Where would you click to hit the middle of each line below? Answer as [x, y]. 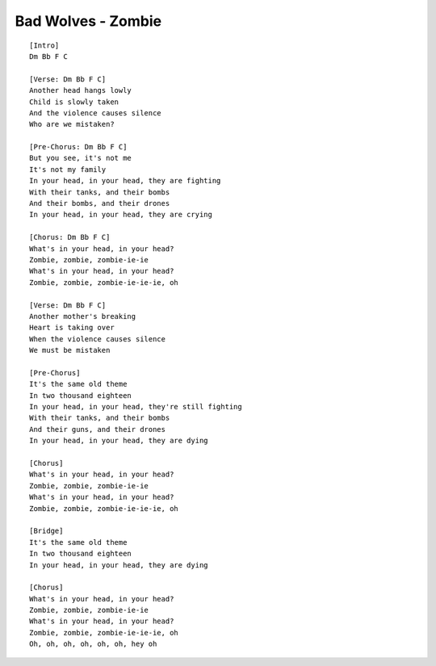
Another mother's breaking [83, 316]
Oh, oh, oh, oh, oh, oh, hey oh [93, 644]
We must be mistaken [70, 350]
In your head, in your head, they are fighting [125, 181]
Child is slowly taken [74, 102]
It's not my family [68, 169]
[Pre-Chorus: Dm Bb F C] [78, 147]
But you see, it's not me [81, 158]
